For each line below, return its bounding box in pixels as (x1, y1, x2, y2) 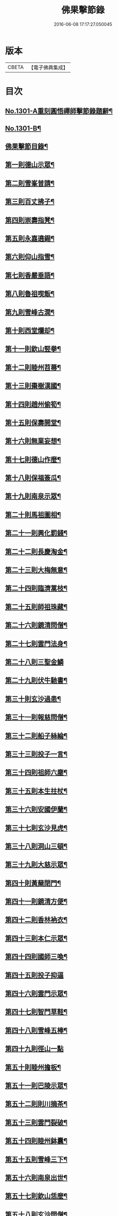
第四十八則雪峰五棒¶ (5, 1026, 68, 1034)
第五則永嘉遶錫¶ (5, 234, 55, 243)
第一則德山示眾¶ (5, 161, 55, 169)
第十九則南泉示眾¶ (5, 492, 61, 501)
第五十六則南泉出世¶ (5, 1173, 68, 1182)
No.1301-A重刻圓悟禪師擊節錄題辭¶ (5, 107, 113, 116)
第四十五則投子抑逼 (5, 971, 64, 979)
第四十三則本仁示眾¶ (5, 934, 68, 943)
